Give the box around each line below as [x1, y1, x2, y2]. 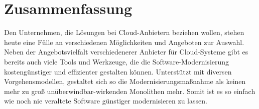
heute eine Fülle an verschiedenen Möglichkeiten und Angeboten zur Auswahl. [4, 36, 244, 47]
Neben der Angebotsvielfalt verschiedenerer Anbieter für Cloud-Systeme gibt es [4, 46, 248, 57]
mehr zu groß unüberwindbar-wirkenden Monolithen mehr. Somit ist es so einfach [4, 85, 255, 96]
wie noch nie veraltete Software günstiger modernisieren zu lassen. [4, 95, 207, 106]
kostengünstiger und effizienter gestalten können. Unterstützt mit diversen [4, 66, 232, 76]
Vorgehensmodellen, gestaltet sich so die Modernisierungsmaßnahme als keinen [4, 76, 246, 86]
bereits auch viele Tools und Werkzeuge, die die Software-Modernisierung [4, 56, 229, 66]
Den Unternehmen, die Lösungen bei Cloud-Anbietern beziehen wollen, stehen [4, 27, 244, 37]
